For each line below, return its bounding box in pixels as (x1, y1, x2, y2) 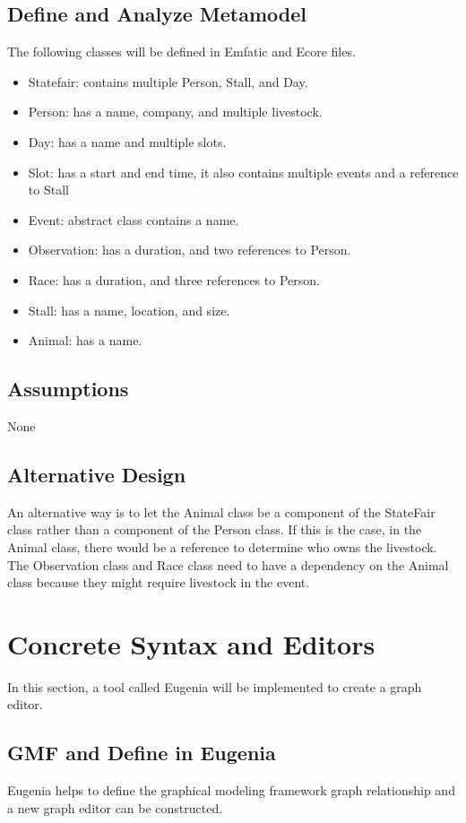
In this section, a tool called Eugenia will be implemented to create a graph (7, 677, 422, 696)
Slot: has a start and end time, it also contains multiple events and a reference (28, 162, 459, 181)
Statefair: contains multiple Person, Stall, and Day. (28, 72, 308, 91)
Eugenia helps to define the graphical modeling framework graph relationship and (7, 781, 455, 800)
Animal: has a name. (28, 331, 142, 350)
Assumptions (7, 375, 129, 403)
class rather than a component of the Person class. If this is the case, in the (7, 520, 422, 539)
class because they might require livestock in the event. (7, 573, 310, 592)
